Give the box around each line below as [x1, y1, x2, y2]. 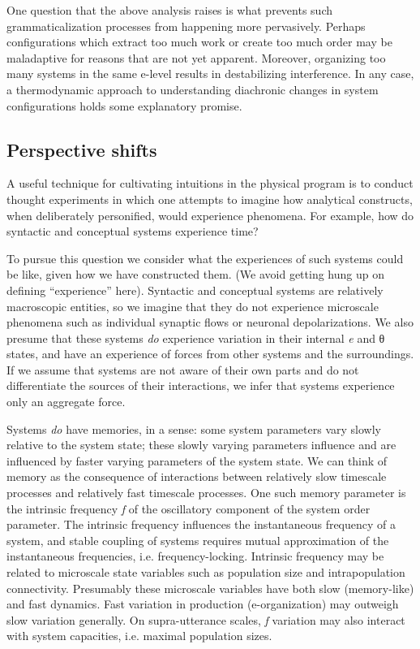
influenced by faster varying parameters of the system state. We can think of [6, 452, 388, 469]
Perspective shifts [6, 136, 157, 162]
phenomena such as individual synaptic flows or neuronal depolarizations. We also [6, 314, 414, 331]
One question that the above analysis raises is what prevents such [6, 2, 332, 18]
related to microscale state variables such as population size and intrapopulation [6, 564, 405, 581]
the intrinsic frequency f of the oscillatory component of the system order [6, 500, 371, 517]
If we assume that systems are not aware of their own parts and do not [6, 361, 359, 378]
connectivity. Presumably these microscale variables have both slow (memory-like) [6, 579, 414, 596]
